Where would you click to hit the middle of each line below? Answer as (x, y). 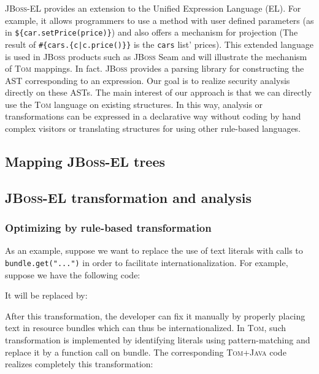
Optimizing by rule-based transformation (108, 228)
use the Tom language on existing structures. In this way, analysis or (134, 104)
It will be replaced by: (46, 295)
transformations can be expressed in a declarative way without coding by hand (153, 116)
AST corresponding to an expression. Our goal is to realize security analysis (148, 80)
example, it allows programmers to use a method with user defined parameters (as (159, 20)
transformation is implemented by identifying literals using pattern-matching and (158, 340)
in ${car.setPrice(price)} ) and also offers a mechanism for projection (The (152, 32)
